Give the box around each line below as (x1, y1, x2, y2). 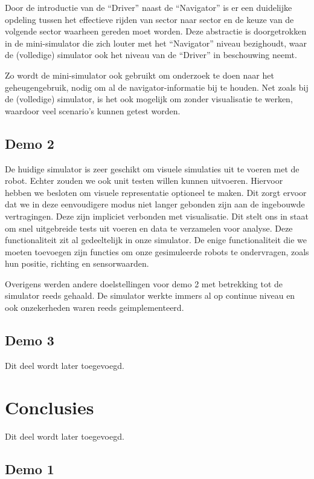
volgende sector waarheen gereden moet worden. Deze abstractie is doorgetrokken (5, 25, 307, 37)
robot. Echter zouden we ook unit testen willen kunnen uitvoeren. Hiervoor (5, 174, 283, 187)
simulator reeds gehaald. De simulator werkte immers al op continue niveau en (5, 289, 295, 302)
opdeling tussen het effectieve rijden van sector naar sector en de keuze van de (5, 13, 294, 25)
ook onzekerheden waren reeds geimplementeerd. (5, 301, 184, 314)
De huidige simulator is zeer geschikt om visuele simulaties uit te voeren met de (5, 162, 300, 175)
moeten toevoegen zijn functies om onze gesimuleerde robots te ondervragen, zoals (5, 245, 309, 258)
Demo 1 (5, 459, 54, 478)
